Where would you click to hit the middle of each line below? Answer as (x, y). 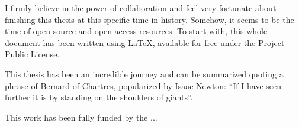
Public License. (32, 54)
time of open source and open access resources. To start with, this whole (136, 31)
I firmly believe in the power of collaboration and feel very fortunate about (141, 8)
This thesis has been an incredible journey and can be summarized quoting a (144, 74)
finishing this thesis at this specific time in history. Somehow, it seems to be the (149, 19)
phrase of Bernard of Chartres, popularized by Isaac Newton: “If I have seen (143, 85)
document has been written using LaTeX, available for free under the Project (145, 42)
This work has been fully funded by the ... (81, 117)
